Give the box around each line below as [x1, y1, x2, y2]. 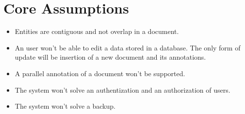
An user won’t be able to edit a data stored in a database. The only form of [15, 42, 241, 52]
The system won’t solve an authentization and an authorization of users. [15, 84, 230, 95]
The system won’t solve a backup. [15, 101, 115, 111]
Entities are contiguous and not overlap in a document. [15, 26, 179, 36]
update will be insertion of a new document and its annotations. [15, 52, 206, 62]
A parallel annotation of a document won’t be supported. [15, 68, 185, 78]
